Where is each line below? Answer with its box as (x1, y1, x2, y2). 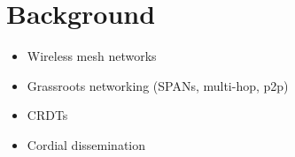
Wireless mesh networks (27, 47, 157, 65)
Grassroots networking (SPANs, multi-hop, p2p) (27, 76, 289, 94)
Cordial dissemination (27, 135, 146, 153)
